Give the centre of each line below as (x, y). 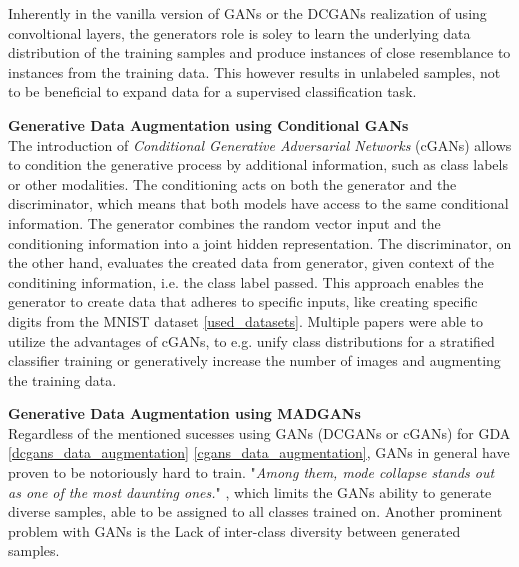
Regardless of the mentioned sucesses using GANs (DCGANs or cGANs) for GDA (259, 432)
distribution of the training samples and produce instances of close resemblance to (259, 52)
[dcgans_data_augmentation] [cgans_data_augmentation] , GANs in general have (259, 452)
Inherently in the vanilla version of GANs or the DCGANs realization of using (247, 13)
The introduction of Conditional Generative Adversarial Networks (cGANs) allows (260, 144)
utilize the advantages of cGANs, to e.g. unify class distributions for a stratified (251, 340)
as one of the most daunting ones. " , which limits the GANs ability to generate (250, 491)
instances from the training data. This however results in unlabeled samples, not (254, 71)
